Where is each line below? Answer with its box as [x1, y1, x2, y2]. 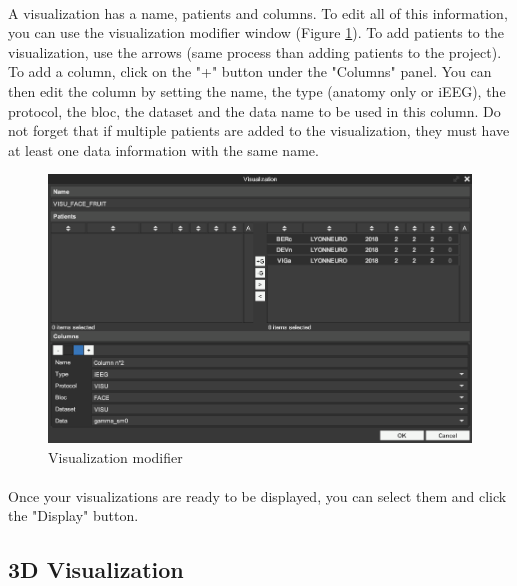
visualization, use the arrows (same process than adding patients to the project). [8, 41, 502, 62]
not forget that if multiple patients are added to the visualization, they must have [8, 120, 510, 141]
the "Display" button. [8, 505, 139, 526]
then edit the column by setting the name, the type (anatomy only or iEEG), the [8, 80, 506, 101]
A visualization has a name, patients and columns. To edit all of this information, [8, 2, 508, 23]
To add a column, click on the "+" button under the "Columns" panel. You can [8, 61, 492, 82]
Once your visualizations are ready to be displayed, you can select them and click [8, 485, 507, 506]
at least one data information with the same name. [8, 139, 319, 160]
